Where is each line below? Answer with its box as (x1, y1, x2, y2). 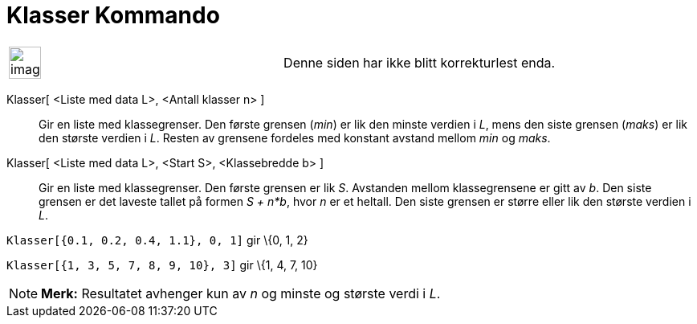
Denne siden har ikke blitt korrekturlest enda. (283, 54, 556, 71)
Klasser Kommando (6, 2, 220, 29)
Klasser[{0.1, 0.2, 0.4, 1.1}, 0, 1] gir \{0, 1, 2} (6, 232, 308, 247)
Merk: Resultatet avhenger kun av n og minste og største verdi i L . (41, 285, 441, 301)
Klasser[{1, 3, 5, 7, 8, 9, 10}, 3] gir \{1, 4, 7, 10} (6, 257, 318, 272)
